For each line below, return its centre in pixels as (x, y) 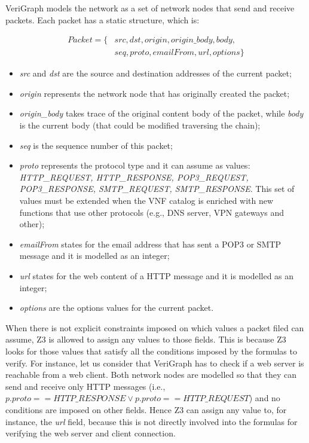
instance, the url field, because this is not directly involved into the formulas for (152, 421)
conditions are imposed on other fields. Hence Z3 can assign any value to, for (146, 409)
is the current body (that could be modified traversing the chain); (140, 125)
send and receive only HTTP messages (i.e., (85, 386)
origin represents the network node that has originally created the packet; (154, 93)
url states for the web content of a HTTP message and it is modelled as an (157, 275)
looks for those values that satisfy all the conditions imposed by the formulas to (151, 351)
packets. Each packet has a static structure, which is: (103, 19)
